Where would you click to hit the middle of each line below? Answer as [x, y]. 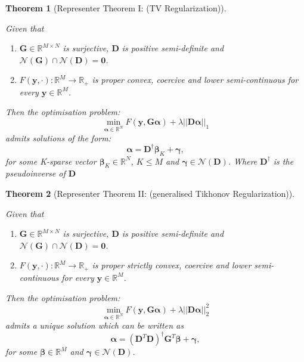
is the [283, 161]
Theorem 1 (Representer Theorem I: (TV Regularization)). [116, 8]
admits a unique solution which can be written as [94, 325]
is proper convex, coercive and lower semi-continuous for [195, 80]
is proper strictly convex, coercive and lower [172, 265]
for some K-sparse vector [51, 161]
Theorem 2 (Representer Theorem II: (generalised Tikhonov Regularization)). [150, 194]
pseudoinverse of [35, 173]
